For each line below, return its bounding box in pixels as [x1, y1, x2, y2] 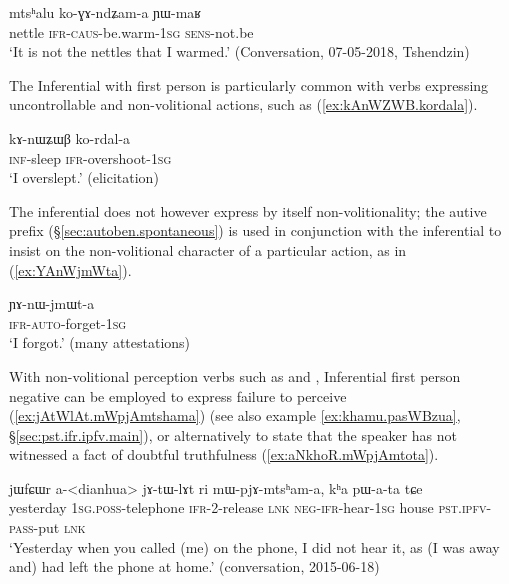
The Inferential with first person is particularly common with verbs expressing [9, 74, 489, 95]
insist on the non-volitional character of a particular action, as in [9, 239, 407, 260]
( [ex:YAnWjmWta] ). [9, 259, 132, 280]
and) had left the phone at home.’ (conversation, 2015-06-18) [9, 556, 380, 577]
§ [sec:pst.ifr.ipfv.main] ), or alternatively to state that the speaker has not [9, 424, 457, 445]
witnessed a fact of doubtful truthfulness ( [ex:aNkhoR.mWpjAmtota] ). [9, 444, 439, 465]
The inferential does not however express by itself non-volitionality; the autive [9, 200, 487, 221]
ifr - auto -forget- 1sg [9, 312, 127, 333]
